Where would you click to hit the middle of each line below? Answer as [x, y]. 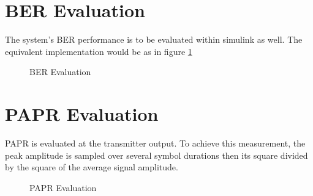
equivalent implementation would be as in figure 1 [99, 51]
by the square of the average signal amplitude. [92, 167]
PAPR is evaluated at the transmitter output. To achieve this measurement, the [155, 143]
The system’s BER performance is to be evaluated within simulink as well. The [154, 39]
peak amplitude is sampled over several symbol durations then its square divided [156, 155]
